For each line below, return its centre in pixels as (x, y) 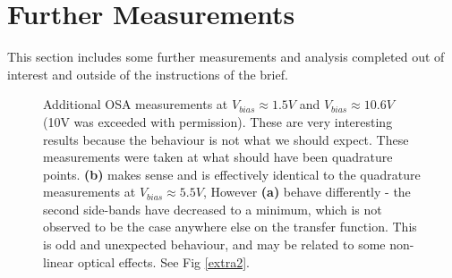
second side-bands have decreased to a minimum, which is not (213, 209)
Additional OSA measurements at (136, 104)
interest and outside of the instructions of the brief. (148, 74)
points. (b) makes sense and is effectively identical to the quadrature (232, 174)
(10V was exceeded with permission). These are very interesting (218, 121)
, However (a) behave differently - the (307, 192)
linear (59, 261)
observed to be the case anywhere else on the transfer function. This (230, 227)
